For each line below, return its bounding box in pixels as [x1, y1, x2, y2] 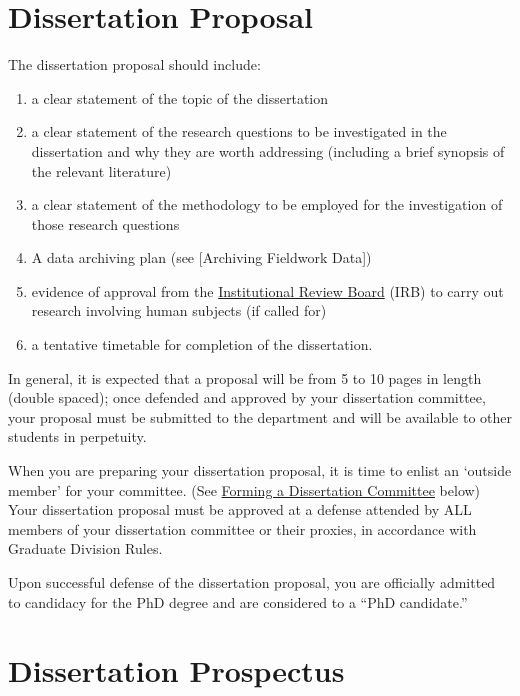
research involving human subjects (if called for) [31, 300, 327, 321]
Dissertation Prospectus [8, 650, 345, 691]
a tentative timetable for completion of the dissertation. [31, 334, 373, 355]
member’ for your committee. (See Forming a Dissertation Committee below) [8, 479, 481, 500]
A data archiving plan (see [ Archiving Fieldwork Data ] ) [31, 247, 372, 268]
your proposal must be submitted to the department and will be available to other [8, 406, 513, 427]
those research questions [31, 213, 180, 234]
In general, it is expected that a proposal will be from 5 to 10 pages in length [8, 367, 482, 388]
